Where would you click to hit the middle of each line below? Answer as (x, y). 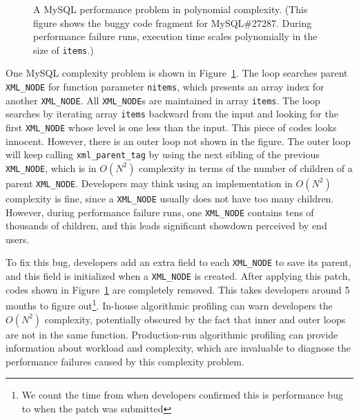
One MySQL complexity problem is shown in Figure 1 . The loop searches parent (177, 73)
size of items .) (64, 49)
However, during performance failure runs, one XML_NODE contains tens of (160, 212)
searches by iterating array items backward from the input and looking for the (172, 114)
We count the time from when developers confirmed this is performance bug (182, 395)
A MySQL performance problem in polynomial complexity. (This (171, 9)
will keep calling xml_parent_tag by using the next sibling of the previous (163, 154)
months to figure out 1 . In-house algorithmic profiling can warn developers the (169, 304)
